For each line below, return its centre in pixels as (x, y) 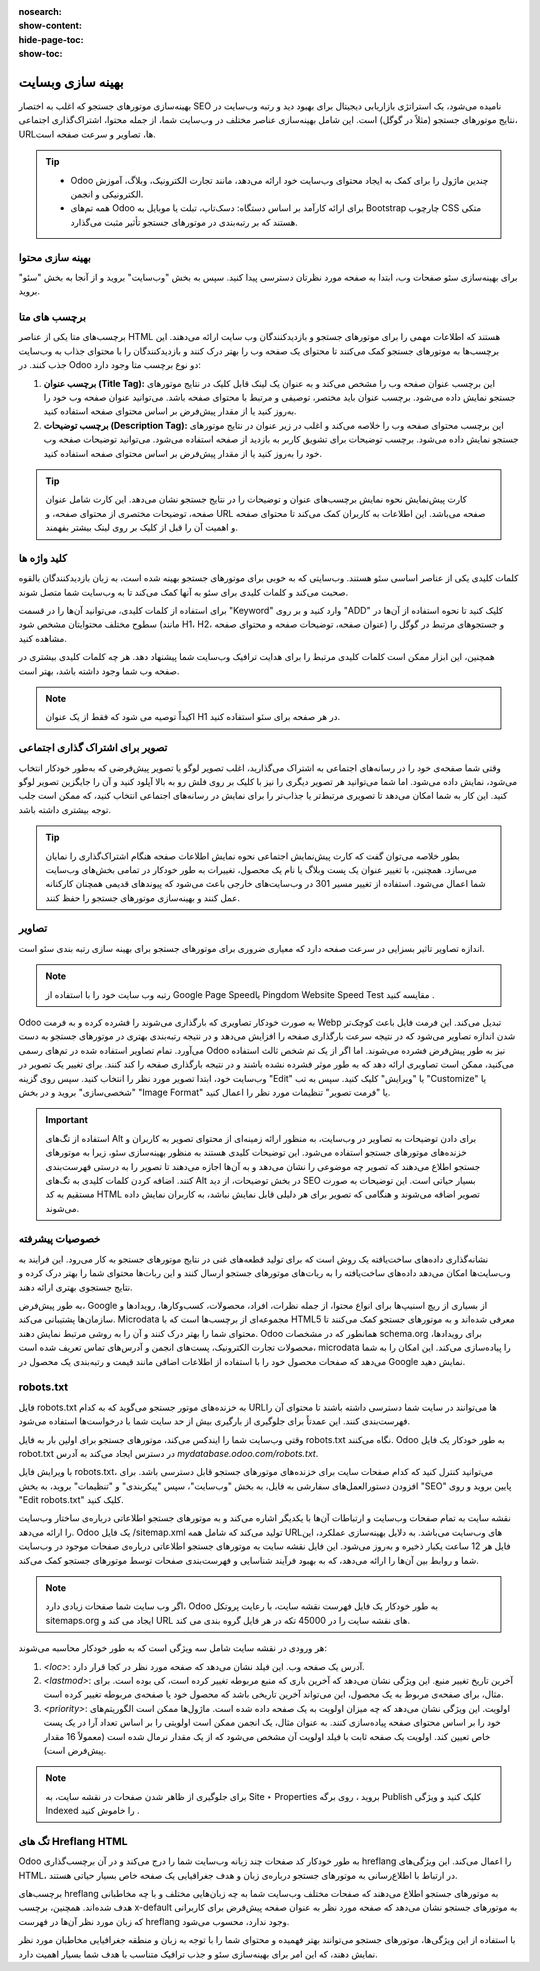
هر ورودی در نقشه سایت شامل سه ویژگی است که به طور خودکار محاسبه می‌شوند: (172, 1648)
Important (67, 1120)
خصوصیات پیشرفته (59, 1239)
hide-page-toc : (51, 39)
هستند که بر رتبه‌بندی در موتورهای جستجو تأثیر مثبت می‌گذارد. (184, 222)
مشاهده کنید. (42, 638)
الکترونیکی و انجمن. (107, 194)
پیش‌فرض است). (75, 1750)
